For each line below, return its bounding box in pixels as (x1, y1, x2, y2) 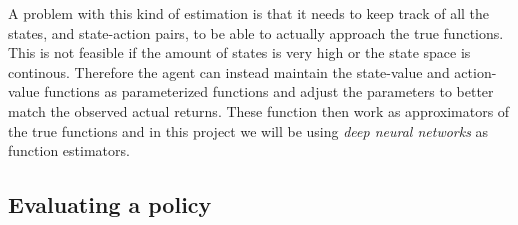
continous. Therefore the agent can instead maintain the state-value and (8, 61, 450, 82)
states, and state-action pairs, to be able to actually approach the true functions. (8, 22, 504, 43)
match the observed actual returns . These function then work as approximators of (8, 100, 510, 121)
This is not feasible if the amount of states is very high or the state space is (8, 42, 471, 63)
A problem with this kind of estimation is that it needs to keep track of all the (8, 3, 490, 23)
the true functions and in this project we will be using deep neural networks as (8, 120, 489, 141)
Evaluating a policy (8, 189, 212, 220)
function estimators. (8, 140, 130, 161)
